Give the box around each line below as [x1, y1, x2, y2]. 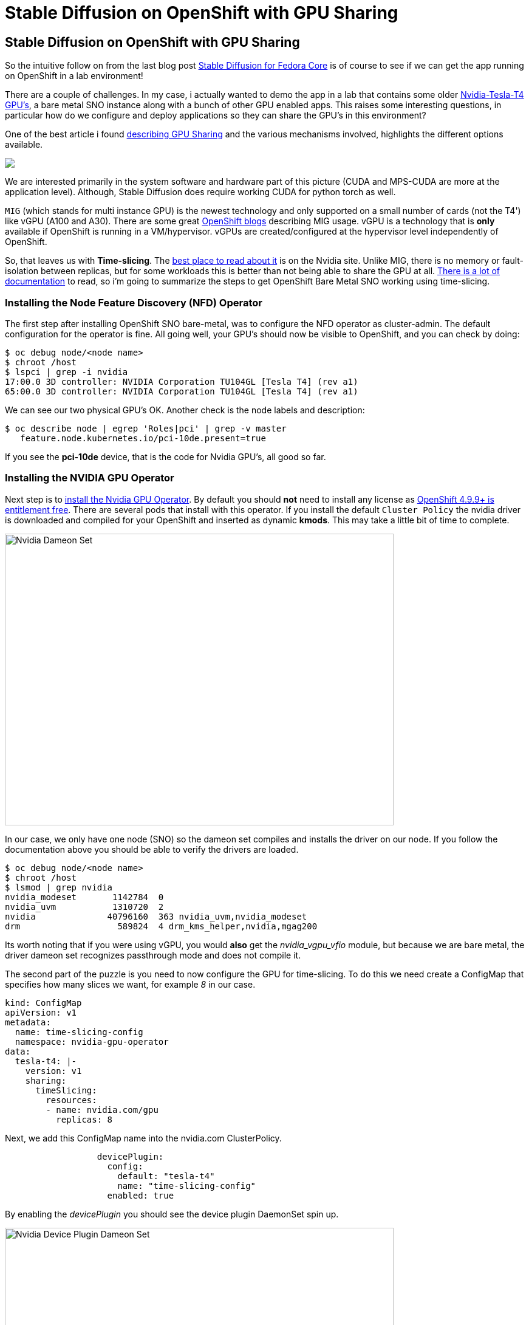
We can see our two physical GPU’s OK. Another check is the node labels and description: [5, 404, 365, 415]
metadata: [5, 1017, 51, 1027]
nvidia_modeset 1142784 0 [5, 892, 164, 902]
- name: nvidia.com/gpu [46, 1104, 159, 1115]
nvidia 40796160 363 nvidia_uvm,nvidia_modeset [5, 911, 307, 921]
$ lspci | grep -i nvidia [5, 367, 128, 377]
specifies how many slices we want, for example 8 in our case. [5, 979, 256, 989]
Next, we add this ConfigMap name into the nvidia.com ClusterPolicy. [5, 1132, 282, 1143]
